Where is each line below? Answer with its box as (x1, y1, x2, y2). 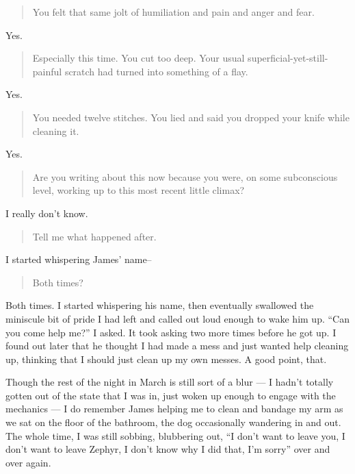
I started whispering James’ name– (5, 252, 152, 266)
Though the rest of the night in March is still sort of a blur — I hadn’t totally (5, 375, 334, 389)
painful (32, 64, 62, 78)
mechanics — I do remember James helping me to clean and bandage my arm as (5, 401, 343, 416)
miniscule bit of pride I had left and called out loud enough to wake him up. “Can (5, 311, 350, 325)
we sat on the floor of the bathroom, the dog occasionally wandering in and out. (5, 415, 341, 429)
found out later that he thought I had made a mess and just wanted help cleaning (5, 338, 349, 353)
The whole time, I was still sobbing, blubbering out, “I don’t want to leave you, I (5, 428, 345, 442)
